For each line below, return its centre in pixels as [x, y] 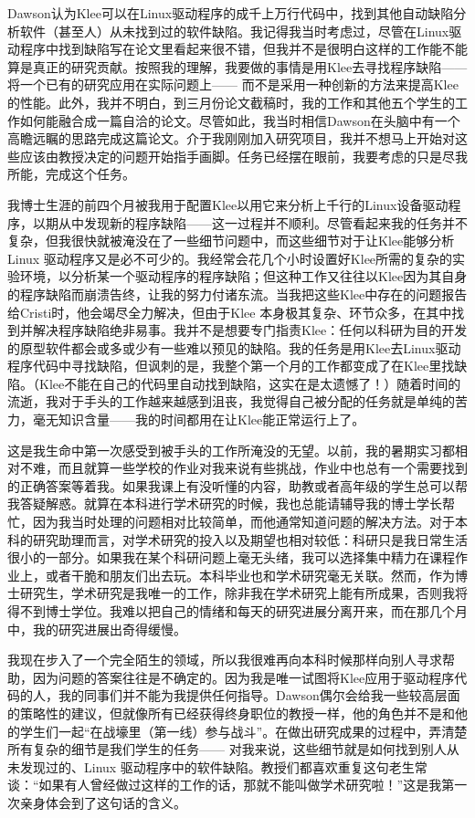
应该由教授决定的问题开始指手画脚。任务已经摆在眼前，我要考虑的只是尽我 [243, 156]
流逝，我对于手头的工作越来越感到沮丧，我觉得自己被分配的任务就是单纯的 [231, 401]
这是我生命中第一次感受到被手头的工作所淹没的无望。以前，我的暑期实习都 [231, 450]
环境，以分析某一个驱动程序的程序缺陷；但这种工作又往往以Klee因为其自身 [243, 276]
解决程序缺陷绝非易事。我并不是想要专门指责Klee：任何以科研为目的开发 [250, 330]
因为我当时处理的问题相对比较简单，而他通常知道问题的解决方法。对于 [243, 522]
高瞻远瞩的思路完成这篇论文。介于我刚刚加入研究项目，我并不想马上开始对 [231, 138]
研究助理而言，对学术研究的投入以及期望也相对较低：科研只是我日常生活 [250, 539]
